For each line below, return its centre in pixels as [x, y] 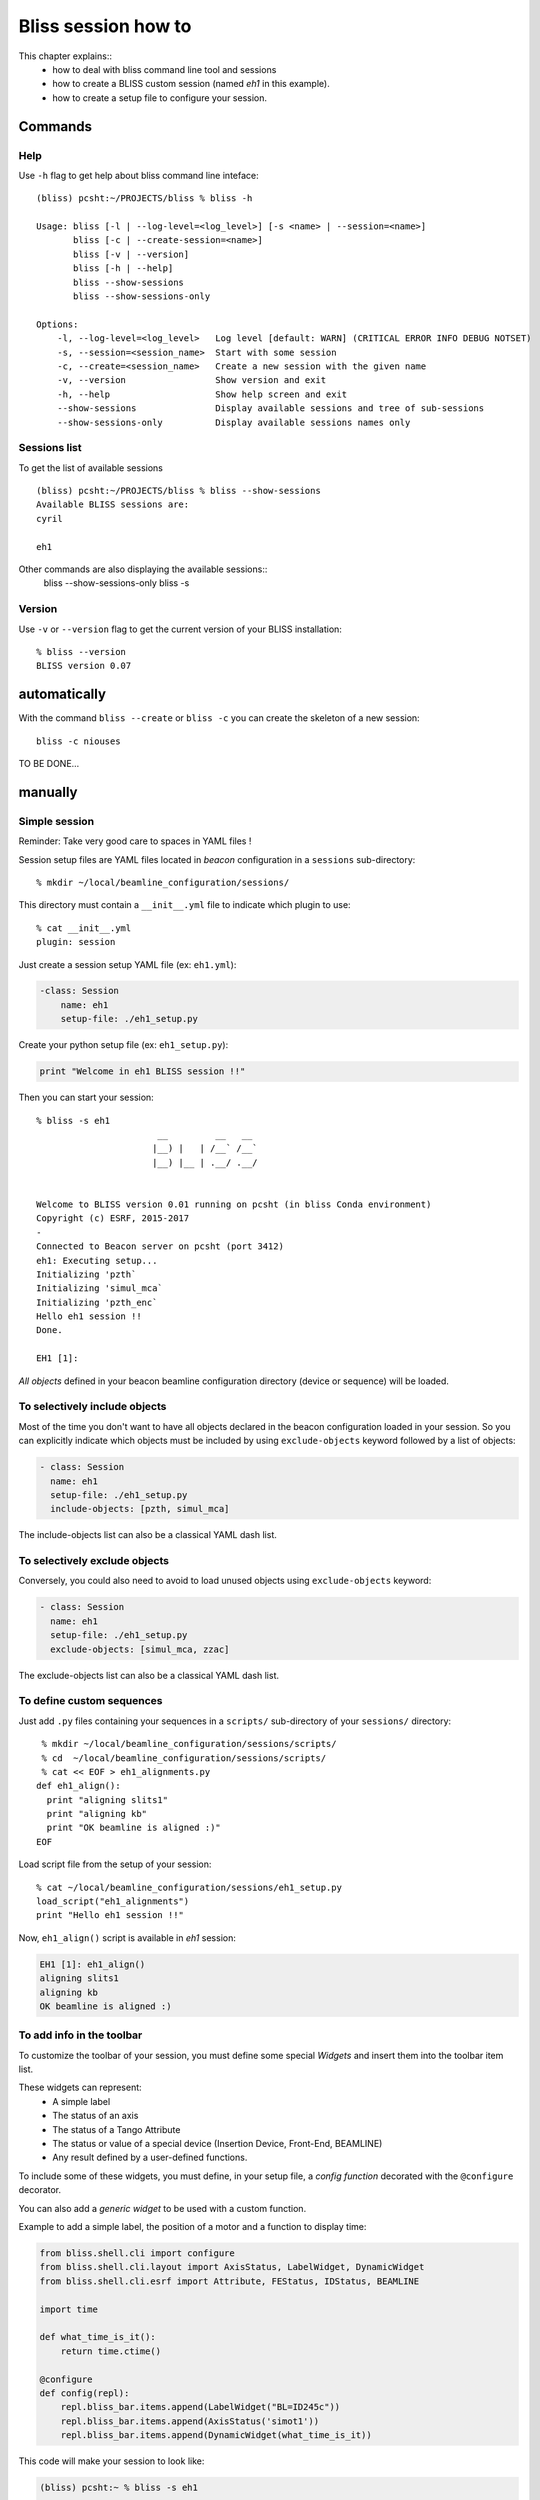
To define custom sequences [90, 1701]
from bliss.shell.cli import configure [137, 2253]
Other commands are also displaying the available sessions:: [143, 569]
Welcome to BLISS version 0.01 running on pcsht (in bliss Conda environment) [234, 1204]
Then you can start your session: [86, 1097]
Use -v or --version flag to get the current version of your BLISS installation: [180, 629]
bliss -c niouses [78, 741]
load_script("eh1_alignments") [113, 1901]
